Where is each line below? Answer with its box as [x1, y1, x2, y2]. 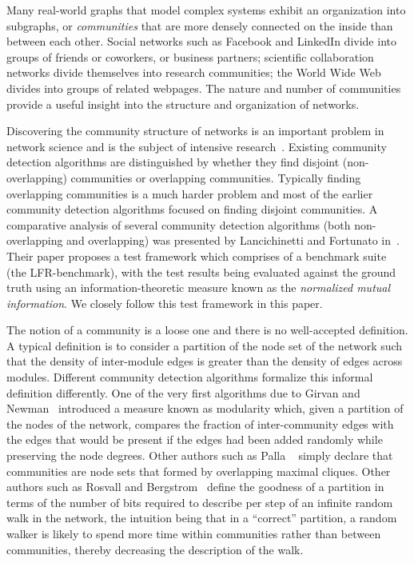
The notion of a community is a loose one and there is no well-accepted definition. [6, 321, 408, 338]
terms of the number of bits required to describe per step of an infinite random [6, 493, 393, 510]
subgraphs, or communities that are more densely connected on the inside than [6, 17, 393, 34]
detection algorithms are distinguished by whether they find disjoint [6, 154, 340, 170]
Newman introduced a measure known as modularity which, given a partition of [6, 400, 404, 417]
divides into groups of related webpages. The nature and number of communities [6, 79, 401, 96]
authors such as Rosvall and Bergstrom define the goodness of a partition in [6, 478, 384, 495]
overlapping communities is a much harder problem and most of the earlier [6, 185, 373, 202]
